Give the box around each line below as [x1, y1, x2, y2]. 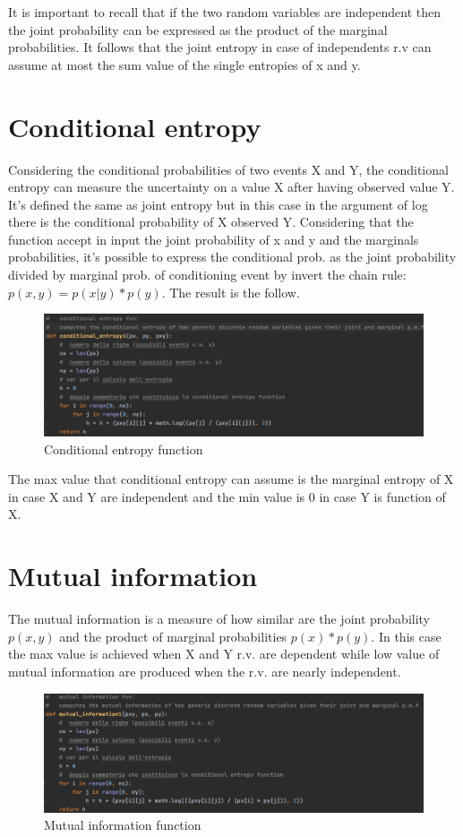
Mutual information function [44, 815, 201, 834]
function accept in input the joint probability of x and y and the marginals [8, 229, 419, 248]
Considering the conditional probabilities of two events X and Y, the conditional [8, 160, 449, 178]
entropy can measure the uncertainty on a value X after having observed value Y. [8, 177, 455, 196]
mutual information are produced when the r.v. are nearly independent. [8, 661, 401, 680]
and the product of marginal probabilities [59, 626, 287, 645]
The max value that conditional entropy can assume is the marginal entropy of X [8, 470, 454, 488]
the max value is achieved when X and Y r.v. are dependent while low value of [8, 644, 440, 663]
